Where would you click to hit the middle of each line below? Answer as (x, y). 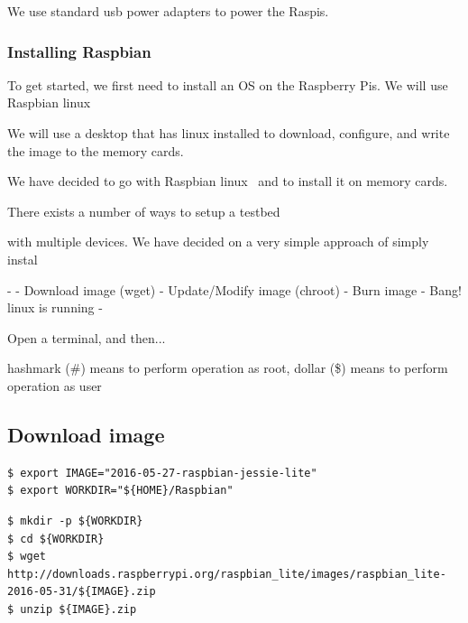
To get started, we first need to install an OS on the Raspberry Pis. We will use (228, 84)
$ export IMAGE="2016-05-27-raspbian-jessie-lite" (162, 473)
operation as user (55, 385)
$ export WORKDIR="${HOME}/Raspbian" (120, 491)
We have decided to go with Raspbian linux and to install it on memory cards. (228, 181)
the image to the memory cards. (96, 150)
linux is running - (55, 307)
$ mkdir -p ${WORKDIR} (75, 521)
